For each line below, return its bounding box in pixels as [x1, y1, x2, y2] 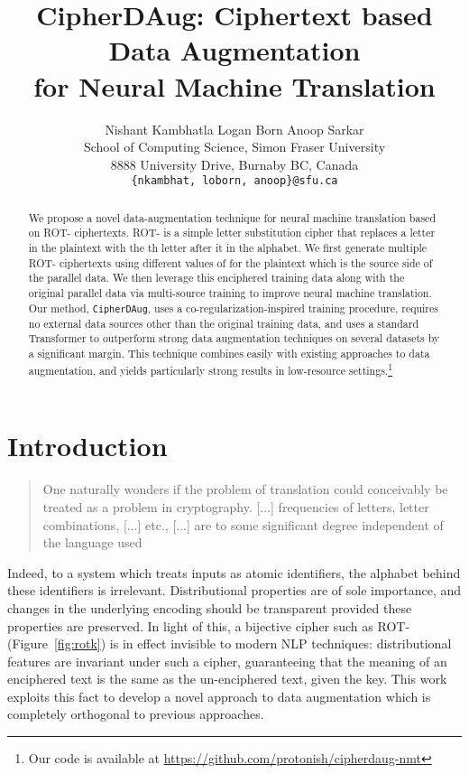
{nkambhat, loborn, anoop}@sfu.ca [131, 174, 338, 188]
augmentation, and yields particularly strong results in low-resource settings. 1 [28, 359, 393, 378]
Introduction [7, 427, 168, 464]
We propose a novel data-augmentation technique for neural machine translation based [28, 210, 436, 225]
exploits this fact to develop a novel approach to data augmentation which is [7, 686, 431, 705]
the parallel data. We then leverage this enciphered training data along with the [28, 270, 405, 285]
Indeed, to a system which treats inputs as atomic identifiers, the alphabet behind [7, 563, 461, 582]
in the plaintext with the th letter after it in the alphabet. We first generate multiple [28, 240, 427, 256]
